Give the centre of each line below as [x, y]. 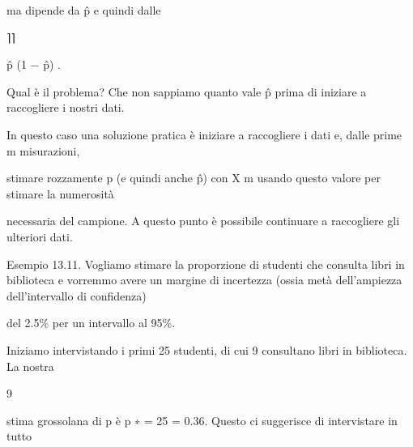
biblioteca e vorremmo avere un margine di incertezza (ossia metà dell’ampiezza [204, 280]
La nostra [30, 366]
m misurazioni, [43, 150]
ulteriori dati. [40, 236]
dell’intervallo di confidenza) [77, 295]
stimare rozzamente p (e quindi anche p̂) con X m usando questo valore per [194, 178]
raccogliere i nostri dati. [66, 107]
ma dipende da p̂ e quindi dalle [84, 10]
